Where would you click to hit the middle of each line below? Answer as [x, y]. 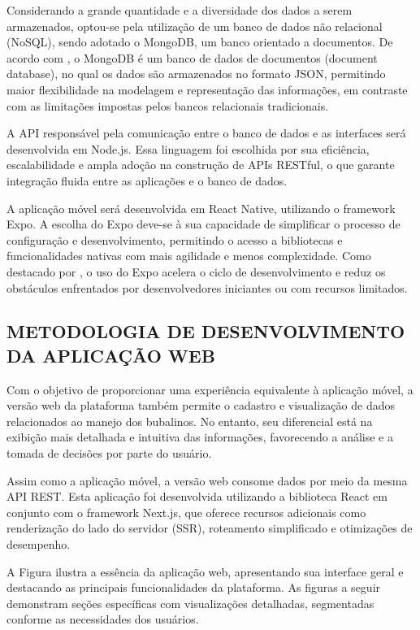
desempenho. [39, 544]
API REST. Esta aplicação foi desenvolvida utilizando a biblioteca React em [197, 496]
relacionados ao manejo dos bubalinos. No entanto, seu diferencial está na [190, 421]
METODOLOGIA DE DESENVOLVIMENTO [206, 331]
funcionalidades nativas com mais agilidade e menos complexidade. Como [189, 256]
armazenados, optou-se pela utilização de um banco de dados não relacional [195, 26]
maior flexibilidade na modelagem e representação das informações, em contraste [207, 89]
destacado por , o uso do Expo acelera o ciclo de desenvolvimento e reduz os [196, 271]
